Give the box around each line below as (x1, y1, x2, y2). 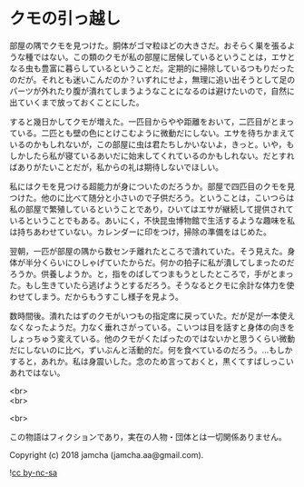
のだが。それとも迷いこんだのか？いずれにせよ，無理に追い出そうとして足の (9, 74, 296, 84)
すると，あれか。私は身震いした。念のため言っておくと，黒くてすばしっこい (9, 355, 295, 366)
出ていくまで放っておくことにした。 (9, 96, 144, 107)
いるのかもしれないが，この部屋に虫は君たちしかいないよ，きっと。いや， (9, 138, 287, 150)
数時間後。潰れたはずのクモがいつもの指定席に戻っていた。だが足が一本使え (9, 310, 296, 321)
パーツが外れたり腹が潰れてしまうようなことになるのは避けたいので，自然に (9, 85, 295, 96)
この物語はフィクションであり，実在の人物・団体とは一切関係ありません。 (9, 431, 288, 442)
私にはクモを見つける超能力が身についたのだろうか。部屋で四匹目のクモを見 (9, 181, 295, 192)
